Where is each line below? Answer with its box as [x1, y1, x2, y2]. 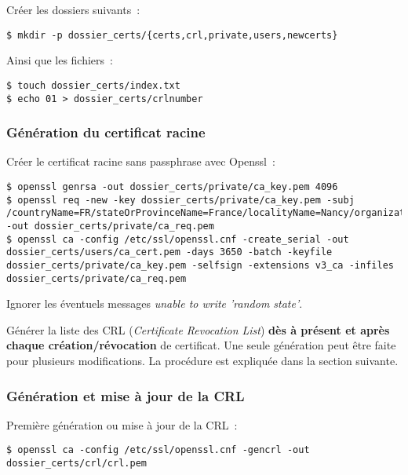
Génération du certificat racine [6, 122, 206, 142]
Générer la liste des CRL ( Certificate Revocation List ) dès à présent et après [6, 321, 390, 338]
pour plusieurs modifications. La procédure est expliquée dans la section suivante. [6, 353, 399, 368]
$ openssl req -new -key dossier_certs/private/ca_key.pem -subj [6, 194, 355, 206]
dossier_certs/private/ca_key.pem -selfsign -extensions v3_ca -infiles [6, 259, 394, 271]
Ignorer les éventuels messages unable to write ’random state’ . [6, 295, 303, 312]
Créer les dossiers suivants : [6, 2, 140, 17]
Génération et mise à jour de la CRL [6, 385, 245, 405]
